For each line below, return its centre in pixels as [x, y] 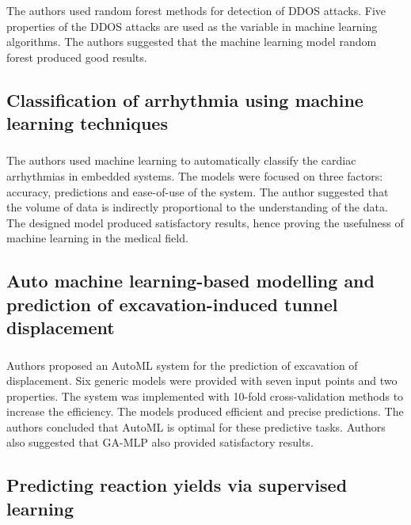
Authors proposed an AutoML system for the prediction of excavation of [182, 365]
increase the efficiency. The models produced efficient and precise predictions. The [205, 411]
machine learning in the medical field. [97, 238]
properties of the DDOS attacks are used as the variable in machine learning [192, 26]
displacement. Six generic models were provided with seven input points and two [202, 380]
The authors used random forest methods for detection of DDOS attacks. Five [196, 10]
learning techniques [87, 123]
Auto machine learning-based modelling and [190, 281]
